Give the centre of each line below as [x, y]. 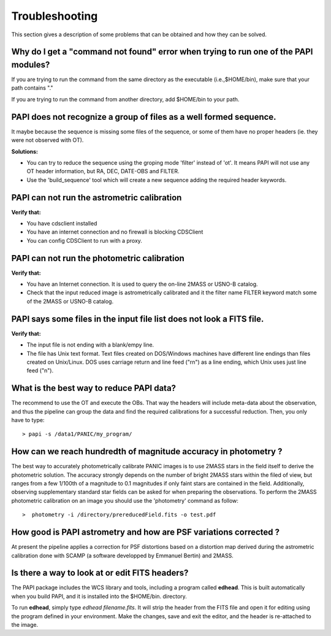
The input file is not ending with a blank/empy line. [90, 345]
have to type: [28, 420]
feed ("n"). [40, 371]
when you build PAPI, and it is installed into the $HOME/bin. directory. [99, 596]
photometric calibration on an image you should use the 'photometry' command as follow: [125, 500]
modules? [31, 65]
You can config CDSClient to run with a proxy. [84, 240]
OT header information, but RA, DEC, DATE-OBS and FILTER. [103, 171]
